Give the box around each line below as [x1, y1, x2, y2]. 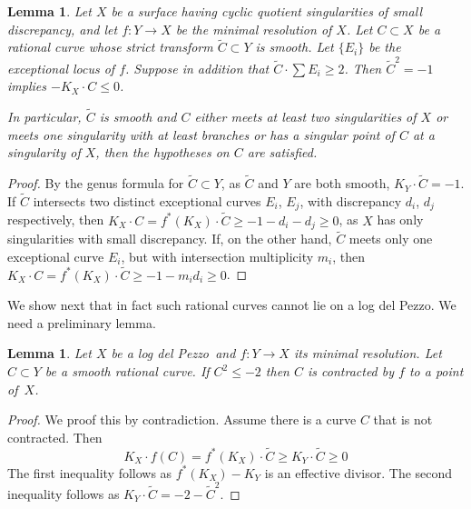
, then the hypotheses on [95, 143, 230, 162]
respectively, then [7, 210, 104, 229]
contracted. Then [7, 427, 103, 446]
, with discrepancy [299, 191, 402, 210]
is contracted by [308, 362, 395, 381]
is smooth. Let [255, 37, 334, 56]
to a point [408, 362, 464, 381]
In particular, [7, 107, 82, 126]
